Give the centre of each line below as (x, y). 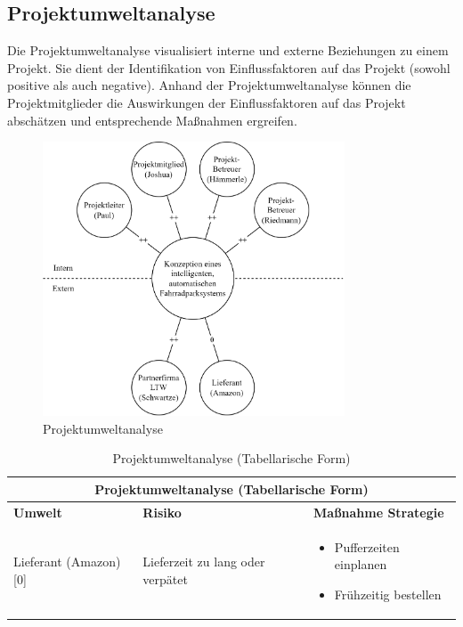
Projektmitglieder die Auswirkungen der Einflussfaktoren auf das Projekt (207, 102)
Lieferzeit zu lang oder (204, 562)
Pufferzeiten (367, 546)
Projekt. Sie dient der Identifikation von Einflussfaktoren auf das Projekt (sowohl (229, 67)
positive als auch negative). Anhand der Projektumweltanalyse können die (209, 85)
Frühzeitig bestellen (388, 594)
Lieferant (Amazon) (67, 562)
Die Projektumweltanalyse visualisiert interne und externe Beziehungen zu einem (228, 50)
